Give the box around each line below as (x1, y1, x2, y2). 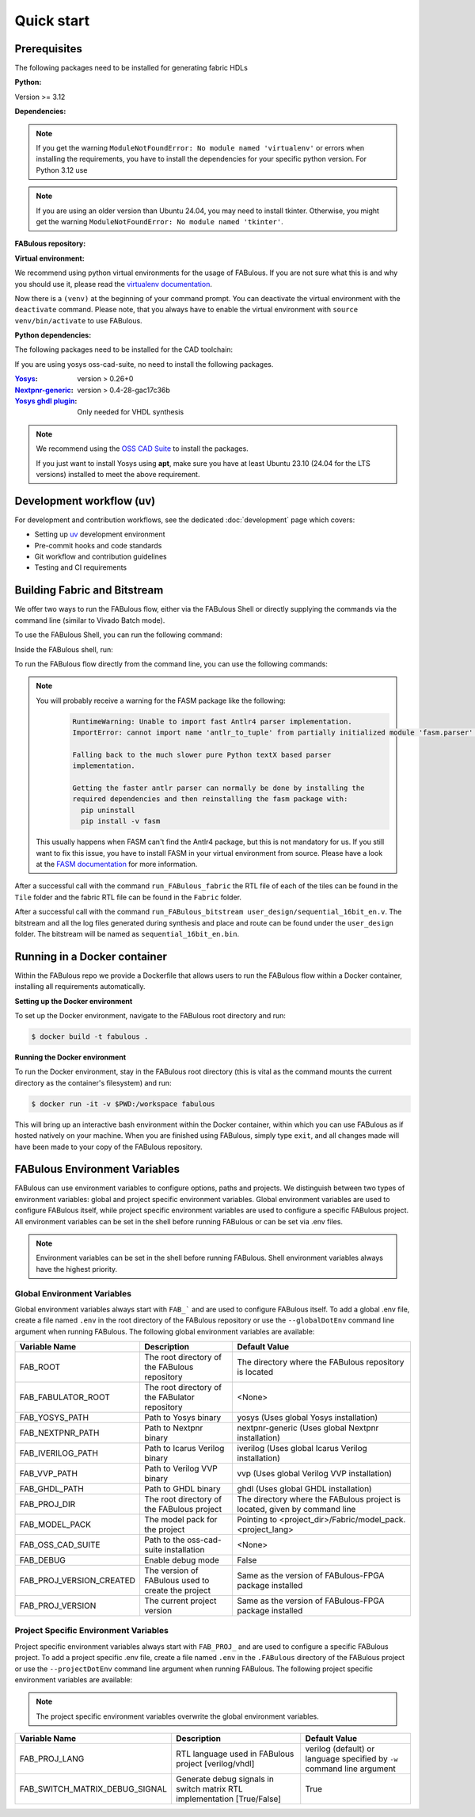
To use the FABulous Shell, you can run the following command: (14, 630, 223, 639)
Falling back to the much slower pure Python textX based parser (72, 750, 332, 759)
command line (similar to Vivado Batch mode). (14, 615, 165, 625)
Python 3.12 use (36, 165, 88, 174)
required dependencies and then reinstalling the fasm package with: (72, 795, 348, 804)
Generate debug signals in (175, 1773, 275, 1785)
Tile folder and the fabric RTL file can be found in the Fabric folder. (14, 892, 241, 902)
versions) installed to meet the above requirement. (36, 470, 200, 479)
